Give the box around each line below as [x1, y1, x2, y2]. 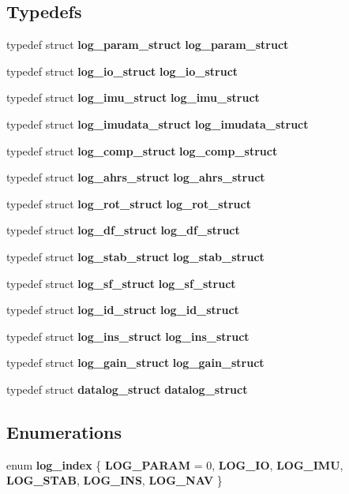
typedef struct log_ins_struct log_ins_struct [6, 327, 250, 344]
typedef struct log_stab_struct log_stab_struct [6, 248, 265, 264]
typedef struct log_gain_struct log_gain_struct [6, 354, 265, 371]
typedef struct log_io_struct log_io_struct [6, 62, 238, 79]
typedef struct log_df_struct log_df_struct [6, 222, 240, 238]
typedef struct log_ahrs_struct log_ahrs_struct [6, 169, 265, 185]
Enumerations [6, 419, 122, 443]
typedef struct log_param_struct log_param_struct [6, 36, 289, 53]
